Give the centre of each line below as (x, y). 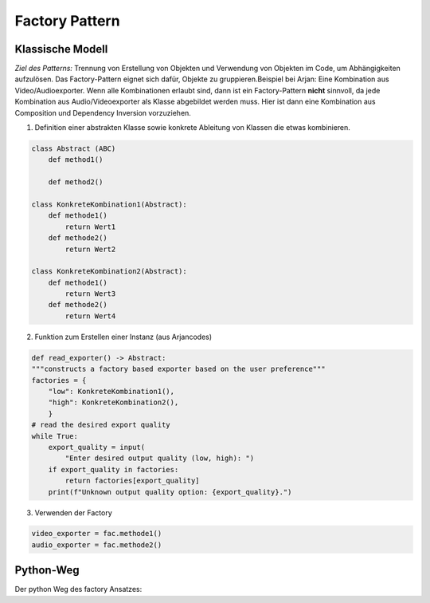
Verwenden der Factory (73, 512)
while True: (55, 436)
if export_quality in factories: (113, 469)
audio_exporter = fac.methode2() (97, 545)
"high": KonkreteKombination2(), (113, 402)
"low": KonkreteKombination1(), (111, 391)
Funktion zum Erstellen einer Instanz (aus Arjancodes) (123, 337)
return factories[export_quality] (132, 481)
